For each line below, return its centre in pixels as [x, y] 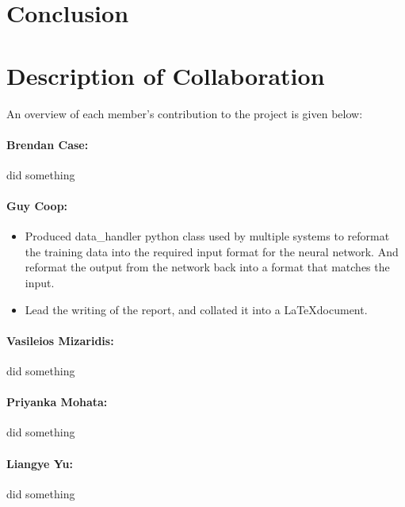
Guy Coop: [37, 206]
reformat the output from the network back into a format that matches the [207, 267]
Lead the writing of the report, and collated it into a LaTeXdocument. [196, 309]
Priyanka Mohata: [57, 402]
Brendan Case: [48, 144]
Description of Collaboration [166, 75]
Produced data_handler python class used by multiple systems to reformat [207, 236]
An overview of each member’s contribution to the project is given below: [185, 113]
